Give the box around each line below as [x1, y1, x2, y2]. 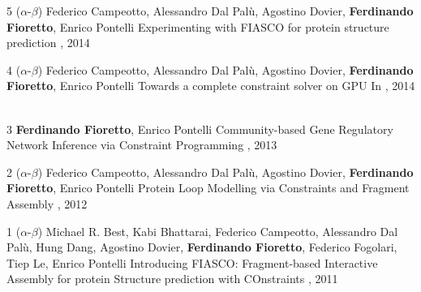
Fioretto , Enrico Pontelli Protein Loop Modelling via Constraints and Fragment [6, 179, 410, 196]
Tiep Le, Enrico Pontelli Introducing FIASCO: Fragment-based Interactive [6, 254, 378, 271]
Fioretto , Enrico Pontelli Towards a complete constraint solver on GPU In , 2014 [6, 77, 415, 94]
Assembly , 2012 [6, 195, 88, 212]
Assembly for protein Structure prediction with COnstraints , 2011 [6, 270, 338, 287]
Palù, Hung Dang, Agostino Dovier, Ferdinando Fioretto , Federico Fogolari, [6, 238, 397, 255]
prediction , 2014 [6, 34, 90, 51]
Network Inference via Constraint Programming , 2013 [6, 136, 277, 153]
